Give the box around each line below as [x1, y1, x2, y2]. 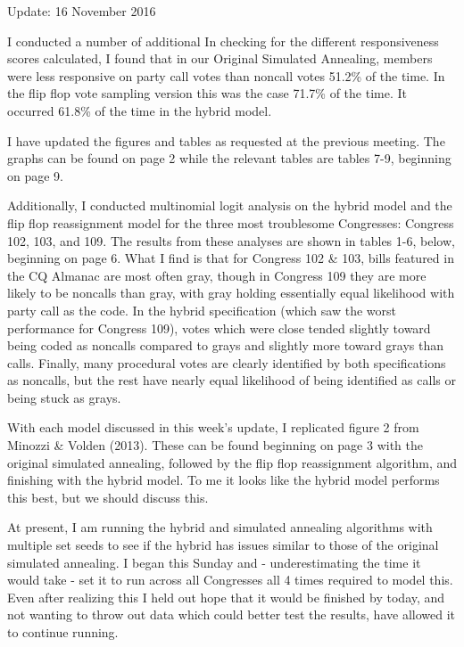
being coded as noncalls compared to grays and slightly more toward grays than [7, 336, 444, 355]
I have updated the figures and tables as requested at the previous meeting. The [7, 131, 445, 150]
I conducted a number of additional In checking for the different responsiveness [7, 31, 439, 50]
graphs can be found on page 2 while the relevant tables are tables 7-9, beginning [7, 149, 452, 168]
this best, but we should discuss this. [7, 487, 209, 506]
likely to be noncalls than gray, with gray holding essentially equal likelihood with [7, 283, 455, 302]
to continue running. [7, 623, 119, 641]
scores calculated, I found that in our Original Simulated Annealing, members [7, 49, 433, 68]
